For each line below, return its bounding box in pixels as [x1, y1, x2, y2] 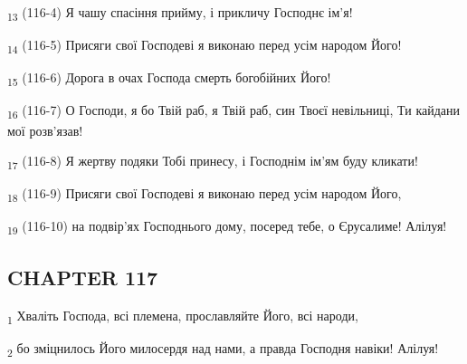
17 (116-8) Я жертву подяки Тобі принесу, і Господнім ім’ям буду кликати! [7, 151, 418, 172]
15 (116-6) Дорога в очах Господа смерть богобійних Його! [7, 68, 331, 90]
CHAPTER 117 [7, 263, 158, 291]
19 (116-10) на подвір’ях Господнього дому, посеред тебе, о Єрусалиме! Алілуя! [7, 216, 447, 238]
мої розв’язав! [7, 120, 83, 139]
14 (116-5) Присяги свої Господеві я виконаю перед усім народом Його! [7, 35, 402, 56]
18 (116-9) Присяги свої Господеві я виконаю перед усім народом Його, [7, 184, 402, 206]
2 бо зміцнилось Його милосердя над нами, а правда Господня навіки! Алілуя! [7, 338, 439, 359]
